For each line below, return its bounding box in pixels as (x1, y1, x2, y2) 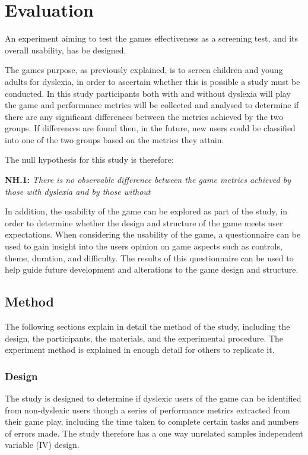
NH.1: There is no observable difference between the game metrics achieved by (5, 173, 291, 186)
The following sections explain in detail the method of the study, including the (5, 320, 290, 333)
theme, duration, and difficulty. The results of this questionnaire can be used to (5, 251, 294, 264)
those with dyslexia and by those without (5, 185, 151, 197)
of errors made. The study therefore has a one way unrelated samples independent (5, 426, 304, 439)
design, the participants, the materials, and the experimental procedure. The (5, 331, 284, 344)
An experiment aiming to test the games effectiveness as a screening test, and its (5, 32, 299, 45)
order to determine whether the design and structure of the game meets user (5, 216, 283, 229)
